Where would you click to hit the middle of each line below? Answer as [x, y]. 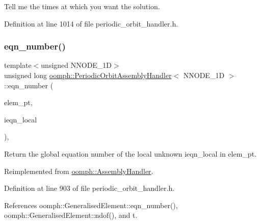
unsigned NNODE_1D [76, 65]
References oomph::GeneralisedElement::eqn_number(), [91, 205]
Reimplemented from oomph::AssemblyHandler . [79, 171]
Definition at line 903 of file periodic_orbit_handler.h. [89, 188]
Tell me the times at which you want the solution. [82, 6]
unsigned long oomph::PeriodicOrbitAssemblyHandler [88, 75]
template [18, 65]
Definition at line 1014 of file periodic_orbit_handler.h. [91, 23]
